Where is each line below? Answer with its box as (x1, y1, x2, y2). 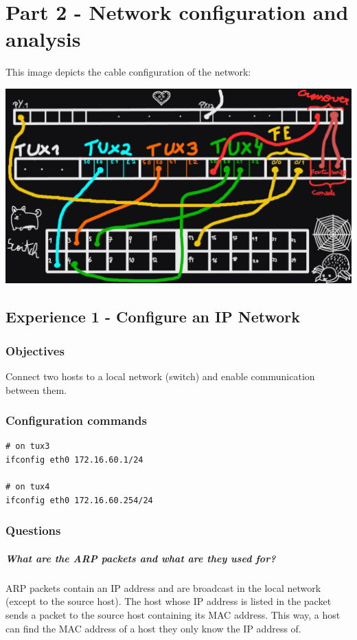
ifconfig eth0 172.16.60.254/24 (5, 495, 153, 505)
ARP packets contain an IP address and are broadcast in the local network (5, 580, 321, 595)
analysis (5, 25, 81, 53)
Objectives (5, 342, 65, 359)
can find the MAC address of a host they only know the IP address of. (5, 621, 301, 635)
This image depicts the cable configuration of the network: (5, 65, 251, 79)
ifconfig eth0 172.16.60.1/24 (5, 455, 143, 465)
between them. (5, 382, 67, 397)
